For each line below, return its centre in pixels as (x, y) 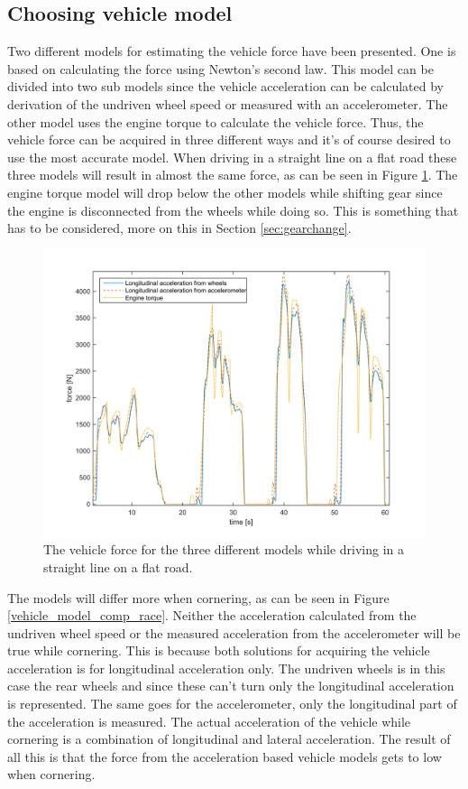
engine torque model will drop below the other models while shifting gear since (225, 192)
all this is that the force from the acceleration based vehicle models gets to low (225, 756)
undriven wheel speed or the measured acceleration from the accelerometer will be (234, 632)
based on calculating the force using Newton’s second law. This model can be (220, 68)
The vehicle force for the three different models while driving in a (224, 549)
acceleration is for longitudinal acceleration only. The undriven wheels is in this (226, 668)
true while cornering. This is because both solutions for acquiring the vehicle (219, 650)
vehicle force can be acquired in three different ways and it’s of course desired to (229, 139)
